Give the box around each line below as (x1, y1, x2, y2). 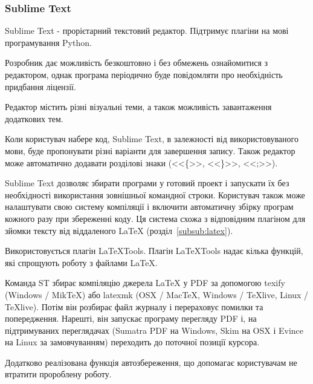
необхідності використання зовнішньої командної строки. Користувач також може (5, 188, 305, 201)
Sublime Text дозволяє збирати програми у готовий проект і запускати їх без (5, 177, 289, 189)
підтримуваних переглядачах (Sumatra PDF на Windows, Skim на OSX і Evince (5, 324, 303, 336)
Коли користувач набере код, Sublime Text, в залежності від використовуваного (5, 132, 298, 145)
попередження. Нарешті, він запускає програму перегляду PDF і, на (5, 312, 257, 325)
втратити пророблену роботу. (5, 368, 112, 380)
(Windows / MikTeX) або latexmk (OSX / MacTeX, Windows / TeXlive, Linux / (5, 288, 309, 301)
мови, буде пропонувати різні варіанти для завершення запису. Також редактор (5, 144, 295, 157)
